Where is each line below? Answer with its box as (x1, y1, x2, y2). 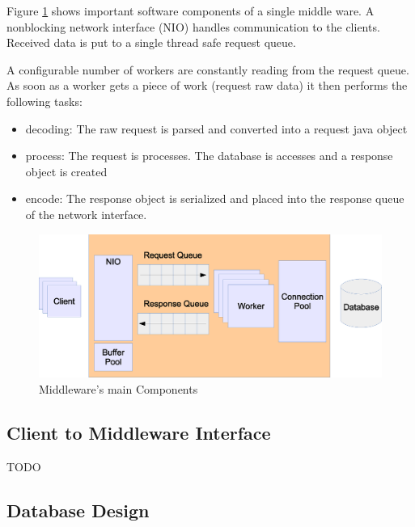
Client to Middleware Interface (6, 419, 271, 445)
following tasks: (6, 92, 83, 109)
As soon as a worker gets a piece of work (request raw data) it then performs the (6, 77, 408, 94)
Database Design (6, 497, 150, 522)
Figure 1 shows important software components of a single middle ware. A (6, 2, 375, 19)
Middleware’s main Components (39, 380, 198, 397)
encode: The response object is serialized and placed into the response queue (25, 190, 404, 207)
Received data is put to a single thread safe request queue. (6, 34, 296, 51)
